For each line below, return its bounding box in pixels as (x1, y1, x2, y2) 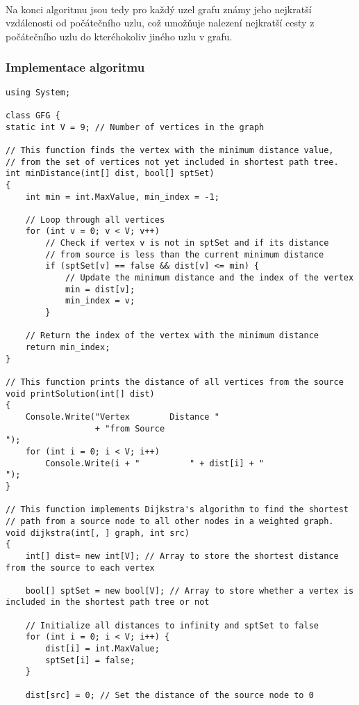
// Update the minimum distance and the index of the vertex (65, 273, 354, 283)
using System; (6, 87, 71, 97)
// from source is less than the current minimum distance (45, 249, 324, 260)
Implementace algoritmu (6, 58, 145, 76)
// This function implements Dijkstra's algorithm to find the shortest (6, 505, 349, 515)
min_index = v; (65, 296, 135, 306)
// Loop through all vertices (25, 214, 165, 225)
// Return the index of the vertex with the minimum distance (25, 331, 319, 341)
